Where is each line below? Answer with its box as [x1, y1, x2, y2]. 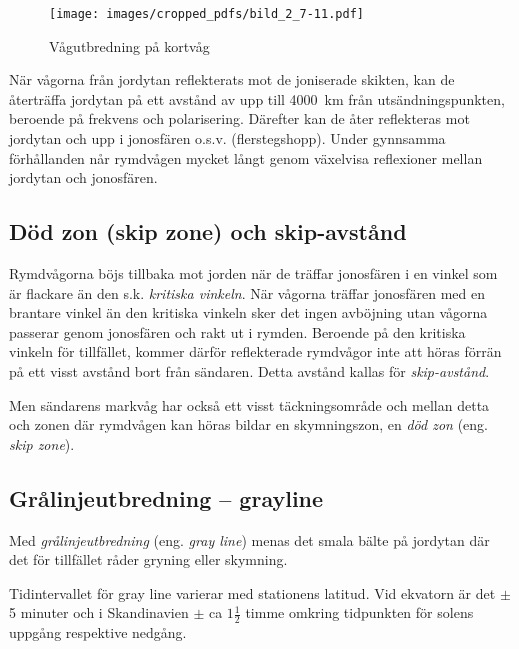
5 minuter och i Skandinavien [9, 602, 189, 623]
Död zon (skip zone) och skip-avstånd [9, 216, 407, 247]
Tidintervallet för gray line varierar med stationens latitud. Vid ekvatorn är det [9, 582, 496, 603]
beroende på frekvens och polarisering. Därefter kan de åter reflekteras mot [9, 108, 470, 129]
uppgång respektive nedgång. [9, 622, 187, 643]
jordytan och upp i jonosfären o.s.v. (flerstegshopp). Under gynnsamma [9, 128, 446, 149]
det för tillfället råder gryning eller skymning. [9, 549, 288, 570]
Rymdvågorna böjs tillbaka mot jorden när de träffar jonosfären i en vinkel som [9, 263, 498, 284]
